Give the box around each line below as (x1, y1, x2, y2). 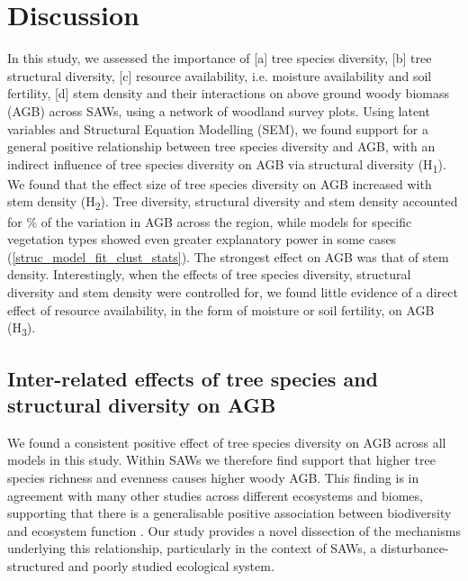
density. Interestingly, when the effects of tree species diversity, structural (7, 265, 411, 284)
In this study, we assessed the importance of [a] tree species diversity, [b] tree (7, 49, 432, 68)
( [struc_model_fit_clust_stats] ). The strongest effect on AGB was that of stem (7, 247, 449, 266)
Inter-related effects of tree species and (7, 364, 378, 392)
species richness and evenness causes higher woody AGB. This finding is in (7, 468, 419, 486)
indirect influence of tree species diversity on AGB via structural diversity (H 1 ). (7, 154, 446, 176)
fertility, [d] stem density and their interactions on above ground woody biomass (7, 84, 449, 103)
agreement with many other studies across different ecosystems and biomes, (7, 486, 423, 504)
